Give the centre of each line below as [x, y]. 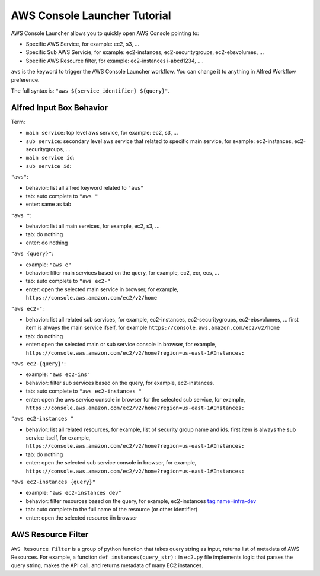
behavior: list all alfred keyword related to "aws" [85, 187]
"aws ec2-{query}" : [39, 363]
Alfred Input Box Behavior [59, 108]
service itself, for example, [58, 438]
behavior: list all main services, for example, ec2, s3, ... [93, 226]
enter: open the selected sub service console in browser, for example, [111, 463]
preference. [25, 79]
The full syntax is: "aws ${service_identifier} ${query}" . [90, 90]
